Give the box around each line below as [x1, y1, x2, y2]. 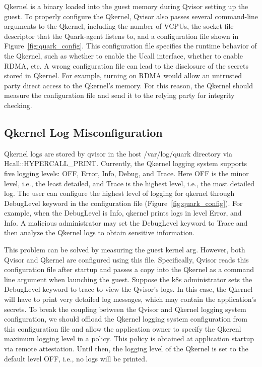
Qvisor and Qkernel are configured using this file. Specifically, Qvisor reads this [4, 254, 249, 265]
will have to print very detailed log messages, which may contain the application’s [4, 294, 256, 304]
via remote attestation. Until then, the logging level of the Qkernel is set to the [4, 343, 248, 354]
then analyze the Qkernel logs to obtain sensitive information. [4, 227, 195, 238]
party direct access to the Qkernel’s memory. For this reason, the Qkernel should [4, 80, 253, 90]
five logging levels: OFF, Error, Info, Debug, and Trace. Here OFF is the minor [4, 168, 249, 178]
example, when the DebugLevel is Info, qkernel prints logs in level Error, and [4, 207, 242, 218]
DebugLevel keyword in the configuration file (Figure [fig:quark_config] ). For [4, 197, 243, 208]
